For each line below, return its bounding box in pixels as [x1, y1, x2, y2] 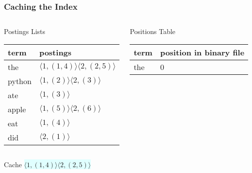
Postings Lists [4, 26, 46, 36]
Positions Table [130, 26, 176, 36]
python [8, 75, 32, 86]
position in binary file [160, 46, 245, 58]
